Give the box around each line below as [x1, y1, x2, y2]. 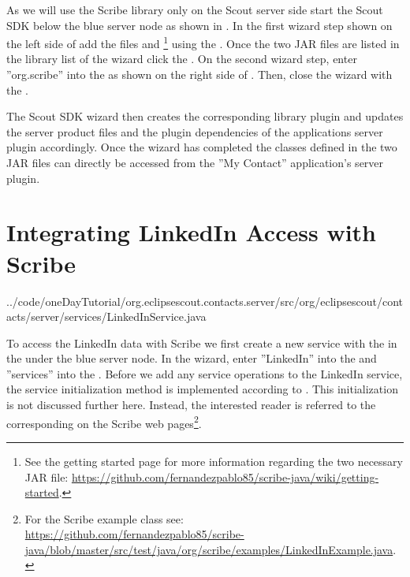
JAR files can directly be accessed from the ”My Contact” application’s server [6, 154, 384, 170]
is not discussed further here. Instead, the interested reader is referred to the [6, 396, 376, 413]
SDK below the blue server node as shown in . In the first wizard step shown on [6, 17, 393, 33]
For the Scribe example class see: [24, 510, 184, 527]
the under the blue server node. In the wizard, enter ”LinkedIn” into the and [6, 350, 377, 367]
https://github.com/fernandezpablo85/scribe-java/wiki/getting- [71, 468, 379, 485]
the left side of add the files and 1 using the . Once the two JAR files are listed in [6, 33, 400, 51]
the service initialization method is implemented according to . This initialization [6, 381, 398, 397]
